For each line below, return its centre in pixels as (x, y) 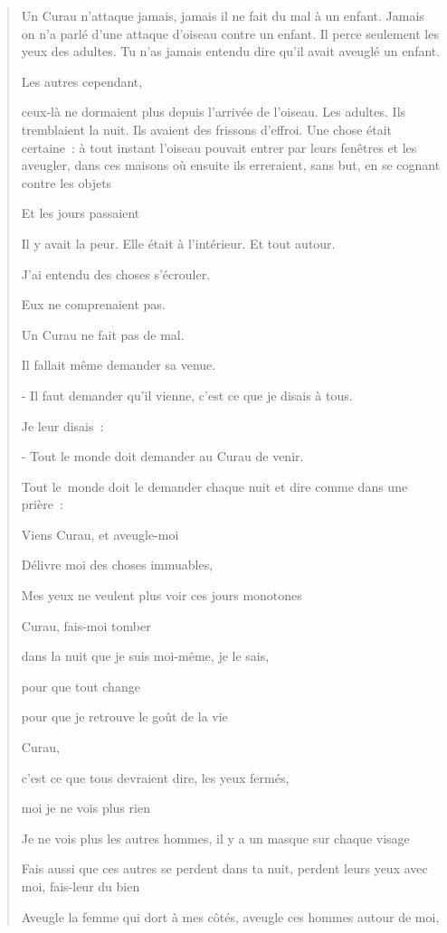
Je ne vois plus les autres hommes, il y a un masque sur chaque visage (215, 838)
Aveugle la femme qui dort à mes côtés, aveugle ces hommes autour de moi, (230, 916)
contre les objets (67, 182)
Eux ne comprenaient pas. (93, 304)
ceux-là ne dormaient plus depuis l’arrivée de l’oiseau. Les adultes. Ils (214, 112)
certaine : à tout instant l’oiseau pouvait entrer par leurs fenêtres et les (219, 147)
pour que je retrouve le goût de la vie (124, 716)
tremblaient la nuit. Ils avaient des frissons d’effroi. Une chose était (207, 129)
